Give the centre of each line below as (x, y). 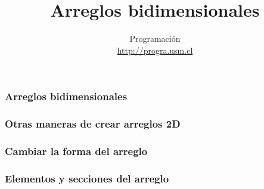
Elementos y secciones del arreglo (87, 178)
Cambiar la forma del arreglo (76, 151)
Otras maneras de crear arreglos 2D (93, 124)
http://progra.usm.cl (155, 50)
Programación (155, 38)
